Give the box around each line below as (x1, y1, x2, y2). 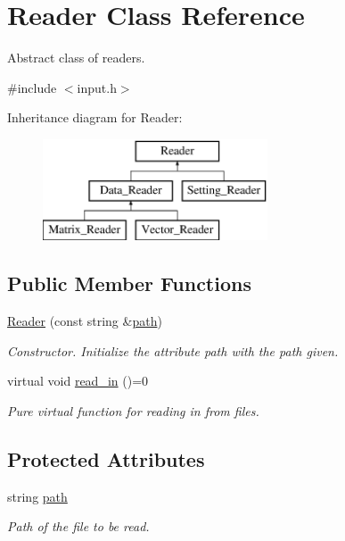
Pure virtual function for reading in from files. (7, 401, 259, 420)
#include (7, 78, 57, 96)
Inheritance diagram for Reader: (7, 108, 183, 127)
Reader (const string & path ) (7, 312, 162, 330)
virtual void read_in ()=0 (7, 371, 149, 390)
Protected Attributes (7, 445, 205, 472)
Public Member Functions (7, 270, 251, 297)
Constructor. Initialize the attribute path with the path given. (7, 341, 339, 360)
